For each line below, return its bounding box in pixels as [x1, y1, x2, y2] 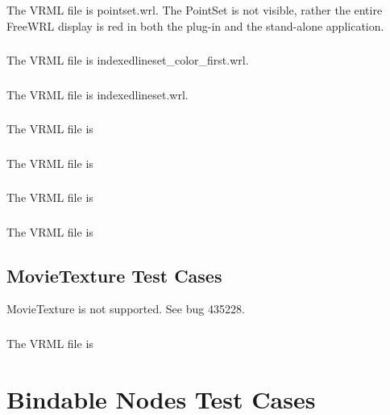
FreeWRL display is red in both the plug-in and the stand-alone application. [6, 17, 384, 34]
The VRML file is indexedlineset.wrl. [6, 86, 189, 103]
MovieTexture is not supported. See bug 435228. [6, 300, 245, 317]
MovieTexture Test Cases [6, 262, 222, 287]
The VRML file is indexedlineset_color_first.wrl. [6, 52, 249, 69]
